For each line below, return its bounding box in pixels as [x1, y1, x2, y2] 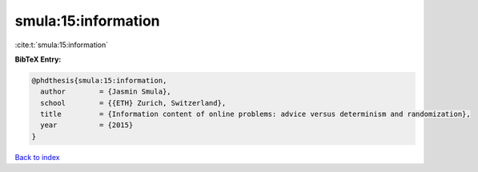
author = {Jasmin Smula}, [40, 87, 171, 96]
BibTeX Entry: [14, 54, 62, 64]
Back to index [14, 152, 60, 162]
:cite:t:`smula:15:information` [14, 40, 109, 50]
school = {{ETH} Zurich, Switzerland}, [40, 98, 227, 107]
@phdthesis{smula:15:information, [31, 76, 167, 85]
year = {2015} [40, 121, 134, 130]
